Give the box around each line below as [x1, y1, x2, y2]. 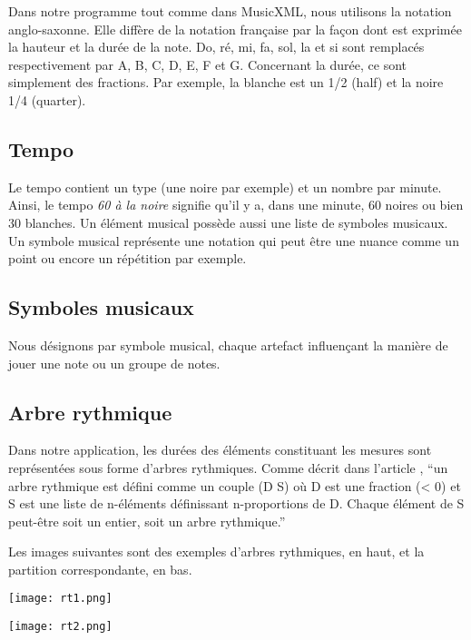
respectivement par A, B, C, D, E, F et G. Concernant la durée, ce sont [8, 54, 407, 74]
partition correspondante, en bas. [8, 559, 192, 578]
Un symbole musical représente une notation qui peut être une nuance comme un [8, 231, 459, 250]
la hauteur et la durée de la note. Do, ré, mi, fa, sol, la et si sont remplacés [8, 37, 425, 56]
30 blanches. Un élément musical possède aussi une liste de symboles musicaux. [8, 212, 448, 231]
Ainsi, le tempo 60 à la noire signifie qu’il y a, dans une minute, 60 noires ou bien [8, 195, 464, 214]
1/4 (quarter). [8, 90, 86, 109]
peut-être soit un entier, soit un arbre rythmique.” [8, 511, 286, 530]
